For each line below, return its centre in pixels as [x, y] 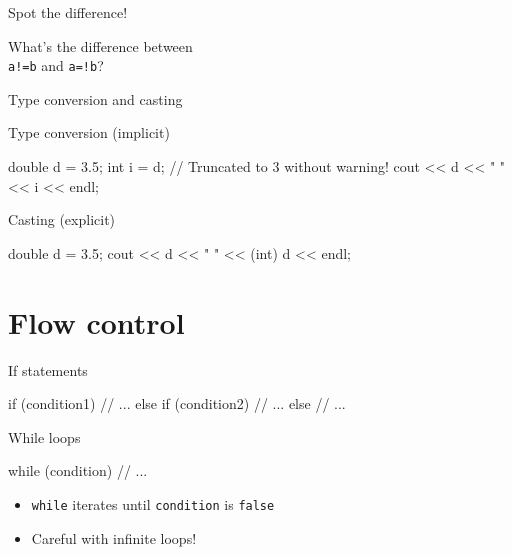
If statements [48, 369]
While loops [44, 436]
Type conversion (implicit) [89, 132]
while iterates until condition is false [153, 503]
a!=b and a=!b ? [56, 65]
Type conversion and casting [95, 98]
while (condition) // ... [78, 470]
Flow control [96, 321]
